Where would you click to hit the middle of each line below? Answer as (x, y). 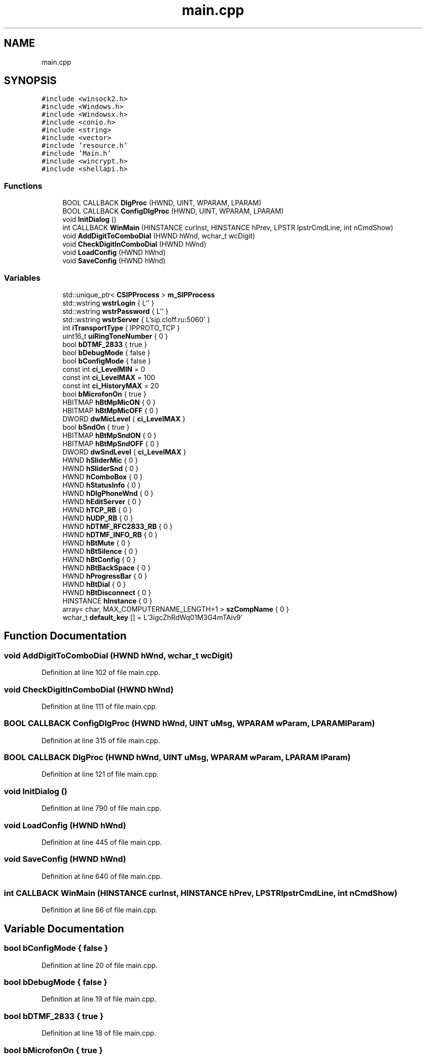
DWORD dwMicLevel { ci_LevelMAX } (124, 419)
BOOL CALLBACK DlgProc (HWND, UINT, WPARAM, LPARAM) (162, 203)
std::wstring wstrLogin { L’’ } (108, 303)
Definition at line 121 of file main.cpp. (100, 774)
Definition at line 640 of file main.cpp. (102, 876)
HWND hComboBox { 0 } (103, 476)
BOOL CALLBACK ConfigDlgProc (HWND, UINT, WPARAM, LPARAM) (173, 211)
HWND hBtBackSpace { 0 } (106, 567)
